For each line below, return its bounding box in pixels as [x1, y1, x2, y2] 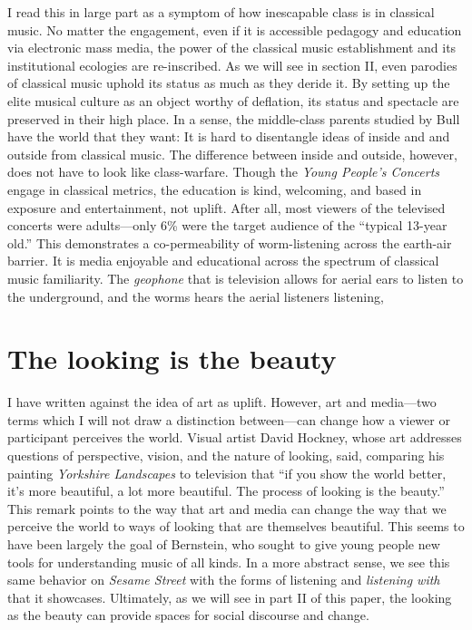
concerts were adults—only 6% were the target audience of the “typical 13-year [7, 216, 447, 235]
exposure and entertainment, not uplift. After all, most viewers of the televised [7, 198, 446, 217]
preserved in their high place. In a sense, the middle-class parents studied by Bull [7, 109, 460, 128]
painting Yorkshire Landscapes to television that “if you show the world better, [7, 463, 447, 482]
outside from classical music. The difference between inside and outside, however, [7, 144, 457, 163]
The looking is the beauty [7, 340, 337, 377]
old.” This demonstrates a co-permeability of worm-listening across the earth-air [7, 233, 452, 252]
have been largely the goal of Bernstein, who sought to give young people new [7, 534, 440, 553]
